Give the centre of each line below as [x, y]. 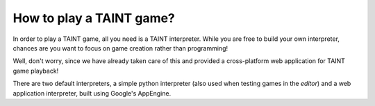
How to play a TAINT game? [94, 18]
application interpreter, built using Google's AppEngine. [92, 93]
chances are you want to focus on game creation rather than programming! [120, 48]
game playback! [36, 71]
